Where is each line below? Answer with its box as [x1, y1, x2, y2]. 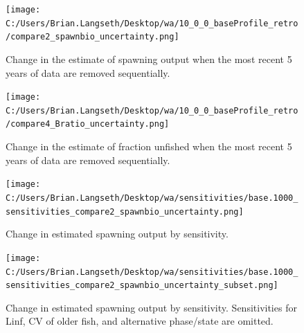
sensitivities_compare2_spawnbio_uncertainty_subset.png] [6, 280, 278, 291]
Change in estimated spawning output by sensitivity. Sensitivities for [6, 300, 297, 314]
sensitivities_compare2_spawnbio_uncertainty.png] [6, 206, 244, 217]
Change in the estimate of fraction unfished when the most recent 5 [6, 139, 292, 154]
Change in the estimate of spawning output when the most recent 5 [6, 51, 292, 66]
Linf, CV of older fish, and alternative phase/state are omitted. [6, 314, 274, 328]
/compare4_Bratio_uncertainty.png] [6, 119, 170, 129]
